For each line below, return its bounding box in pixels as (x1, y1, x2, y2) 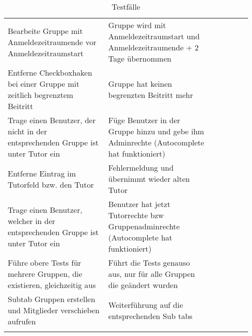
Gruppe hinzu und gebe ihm (108, 126, 205, 137)
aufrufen (8, 316, 36, 327)
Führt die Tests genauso (108, 257, 190, 268)
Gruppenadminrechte (108, 221, 180, 232)
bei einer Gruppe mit (8, 78, 79, 89)
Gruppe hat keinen (108, 78, 172, 89)
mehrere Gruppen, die (8, 268, 82, 279)
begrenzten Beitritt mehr (108, 89, 193, 100)
